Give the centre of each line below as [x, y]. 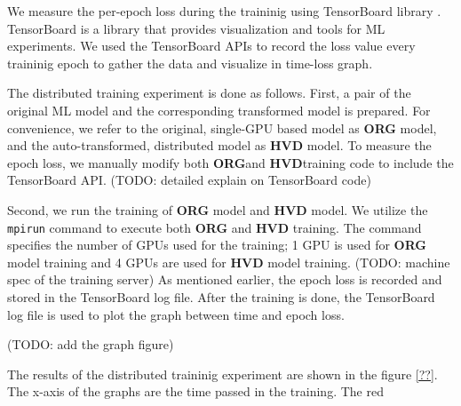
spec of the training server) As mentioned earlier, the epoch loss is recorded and [225, 279]
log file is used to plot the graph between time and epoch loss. [176, 314]
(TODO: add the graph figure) [91, 344]
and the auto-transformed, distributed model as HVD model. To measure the [219, 145]
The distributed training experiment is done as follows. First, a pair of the [209, 93]
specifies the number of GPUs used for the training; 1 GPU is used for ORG [217, 245]
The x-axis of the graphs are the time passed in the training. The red [195, 391]
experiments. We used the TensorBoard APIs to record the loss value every [211, 46]
